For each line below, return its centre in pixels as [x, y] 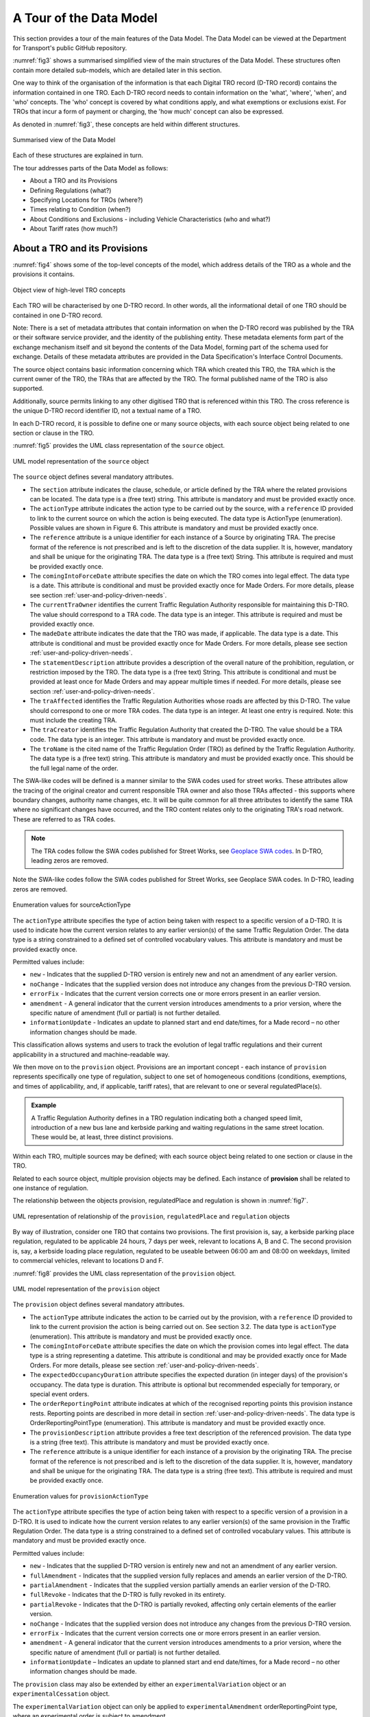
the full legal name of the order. [74, 768]
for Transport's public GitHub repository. [70, 47]
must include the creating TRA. [74, 720]
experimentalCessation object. [61, 1694]
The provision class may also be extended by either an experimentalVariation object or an [150, 1684]
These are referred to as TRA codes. [64, 819]
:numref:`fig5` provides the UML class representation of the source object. [119, 446]
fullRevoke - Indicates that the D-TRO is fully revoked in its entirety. [128, 1595]
